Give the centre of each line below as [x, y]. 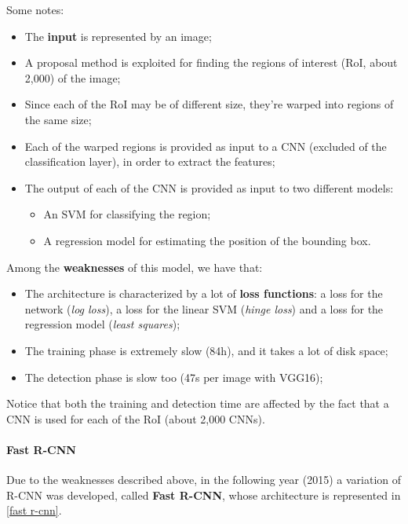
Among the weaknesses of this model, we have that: [135, 267]
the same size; [58, 119]
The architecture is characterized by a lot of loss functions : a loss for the [204, 293]
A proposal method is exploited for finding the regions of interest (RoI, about [211, 62]
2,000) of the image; [73, 77]
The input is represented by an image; [118, 36]
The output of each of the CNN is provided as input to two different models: [209, 187]
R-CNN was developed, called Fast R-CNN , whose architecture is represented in [204, 495]
